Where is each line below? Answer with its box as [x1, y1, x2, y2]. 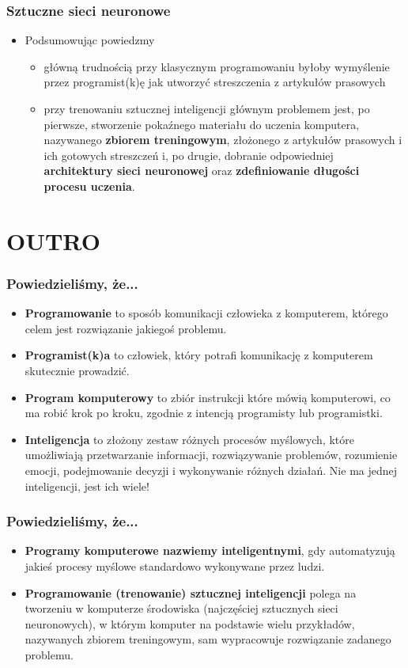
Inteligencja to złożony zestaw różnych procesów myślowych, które [25, 431, 355, 447]
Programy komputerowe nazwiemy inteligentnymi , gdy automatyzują [25, 542, 395, 559]
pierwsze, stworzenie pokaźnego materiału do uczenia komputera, [43, 116, 360, 132]
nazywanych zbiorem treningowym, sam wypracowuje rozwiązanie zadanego [25, 631, 391, 647]
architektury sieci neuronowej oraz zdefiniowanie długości [43, 162, 360, 179]
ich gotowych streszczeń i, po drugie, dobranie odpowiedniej [43, 146, 334, 163]
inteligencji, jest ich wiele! [25, 477, 149, 494]
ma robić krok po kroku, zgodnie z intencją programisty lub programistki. [25, 404, 383, 421]
